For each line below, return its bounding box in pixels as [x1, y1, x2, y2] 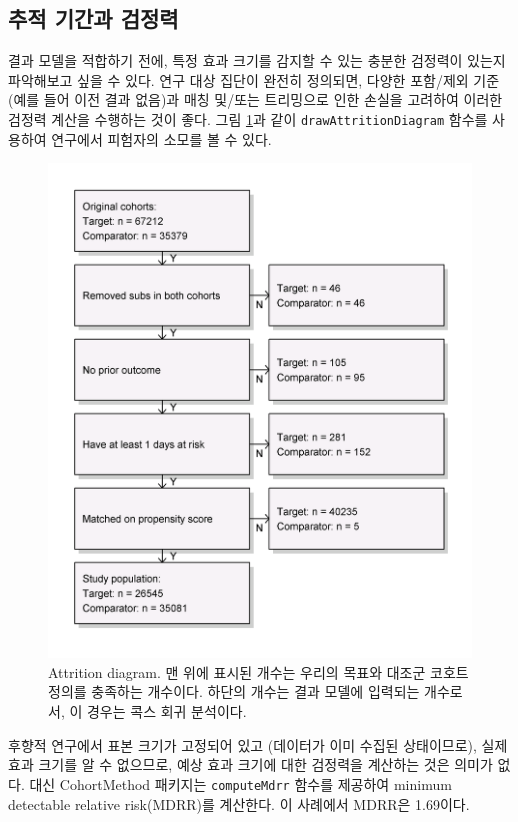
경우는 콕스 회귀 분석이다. [86, 701, 247, 722]
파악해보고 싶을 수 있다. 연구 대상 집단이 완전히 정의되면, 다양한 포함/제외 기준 [8, 69, 500, 90]
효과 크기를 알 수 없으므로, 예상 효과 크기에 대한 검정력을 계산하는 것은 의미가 [8, 754, 493, 775]
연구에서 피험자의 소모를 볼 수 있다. [51, 128, 272, 149]
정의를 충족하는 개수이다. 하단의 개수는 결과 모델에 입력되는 [48, 681, 420, 702]
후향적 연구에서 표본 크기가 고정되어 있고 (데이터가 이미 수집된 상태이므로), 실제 [8, 734, 508, 755]
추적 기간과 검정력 [8, 3, 179, 34]
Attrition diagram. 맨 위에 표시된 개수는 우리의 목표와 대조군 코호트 [48, 661, 469, 682]
